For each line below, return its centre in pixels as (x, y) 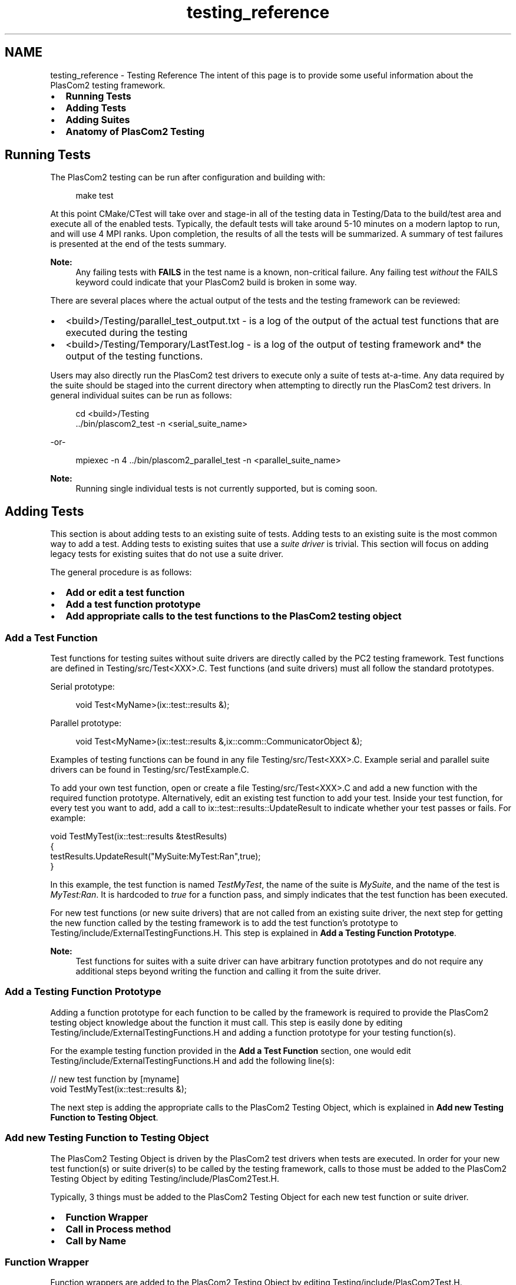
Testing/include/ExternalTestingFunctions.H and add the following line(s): (193, 1060)
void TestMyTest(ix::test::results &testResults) (139, 836)
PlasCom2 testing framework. (108, 85)
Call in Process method (118, 1229)
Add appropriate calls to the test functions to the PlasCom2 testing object (234, 616)
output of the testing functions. (134, 356)
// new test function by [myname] (115, 1079)
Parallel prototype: (86, 723)
